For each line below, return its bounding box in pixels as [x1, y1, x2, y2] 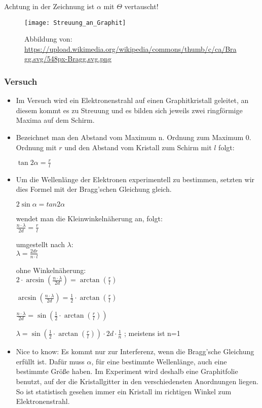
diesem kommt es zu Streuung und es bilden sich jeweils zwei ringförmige [16, 105, 243, 115]
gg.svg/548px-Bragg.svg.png [24, 53, 111, 64]
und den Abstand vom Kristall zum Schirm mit [64, 142, 212, 152]
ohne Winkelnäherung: [16, 264, 86, 275]
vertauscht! [124, 1, 159, 11]
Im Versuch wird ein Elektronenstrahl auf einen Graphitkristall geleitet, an [16, 95, 249, 106]
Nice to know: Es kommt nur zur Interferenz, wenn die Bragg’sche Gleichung [16, 346, 254, 357]
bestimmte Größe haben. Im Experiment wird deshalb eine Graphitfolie [16, 366, 238, 377]
